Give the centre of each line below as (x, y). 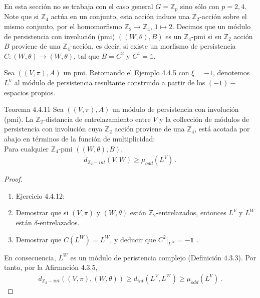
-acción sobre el (223, 16)
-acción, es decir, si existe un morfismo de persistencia (153, 46)
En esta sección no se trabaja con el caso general (79, 6)
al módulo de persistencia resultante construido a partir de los (110, 83)
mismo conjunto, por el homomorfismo (63, 26)
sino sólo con (200, 6)
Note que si (22, 16)
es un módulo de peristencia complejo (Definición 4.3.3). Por (163, 257)
